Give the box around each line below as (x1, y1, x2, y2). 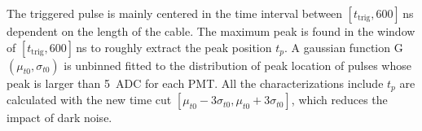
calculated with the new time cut (7, 91, 172, 108)
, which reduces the (291, 91, 388, 108)
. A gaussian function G (284, 38, 403, 55)
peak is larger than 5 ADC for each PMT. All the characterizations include (7, 74, 384, 91)
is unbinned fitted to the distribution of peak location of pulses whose (64, 56, 411, 73)
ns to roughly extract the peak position (76, 38, 272, 55)
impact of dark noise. (7, 109, 112, 126)
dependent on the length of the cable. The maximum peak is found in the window (7, 23, 415, 39)
